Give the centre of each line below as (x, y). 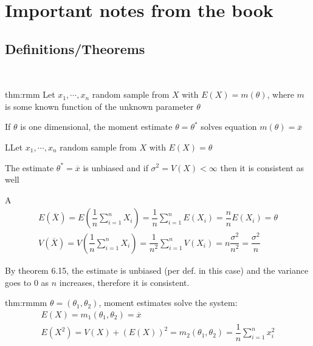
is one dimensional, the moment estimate (96, 127)
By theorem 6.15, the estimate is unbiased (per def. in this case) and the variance (157, 270)
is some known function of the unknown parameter (99, 106)
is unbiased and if (115, 167)
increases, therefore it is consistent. (124, 282)
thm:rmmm (26, 303)
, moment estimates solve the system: (168, 303)
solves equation (229, 127)
